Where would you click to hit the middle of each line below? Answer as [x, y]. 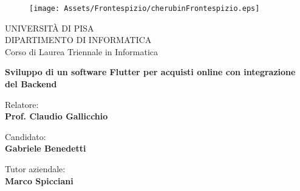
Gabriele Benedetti [46, 148]
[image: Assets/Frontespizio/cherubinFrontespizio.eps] [145, 8]
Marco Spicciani [39, 180]
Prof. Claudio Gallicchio [56, 116]
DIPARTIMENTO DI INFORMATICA [78, 40]
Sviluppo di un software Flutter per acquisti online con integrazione [150, 72]
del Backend [31, 84]
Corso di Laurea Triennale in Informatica [82, 51]
